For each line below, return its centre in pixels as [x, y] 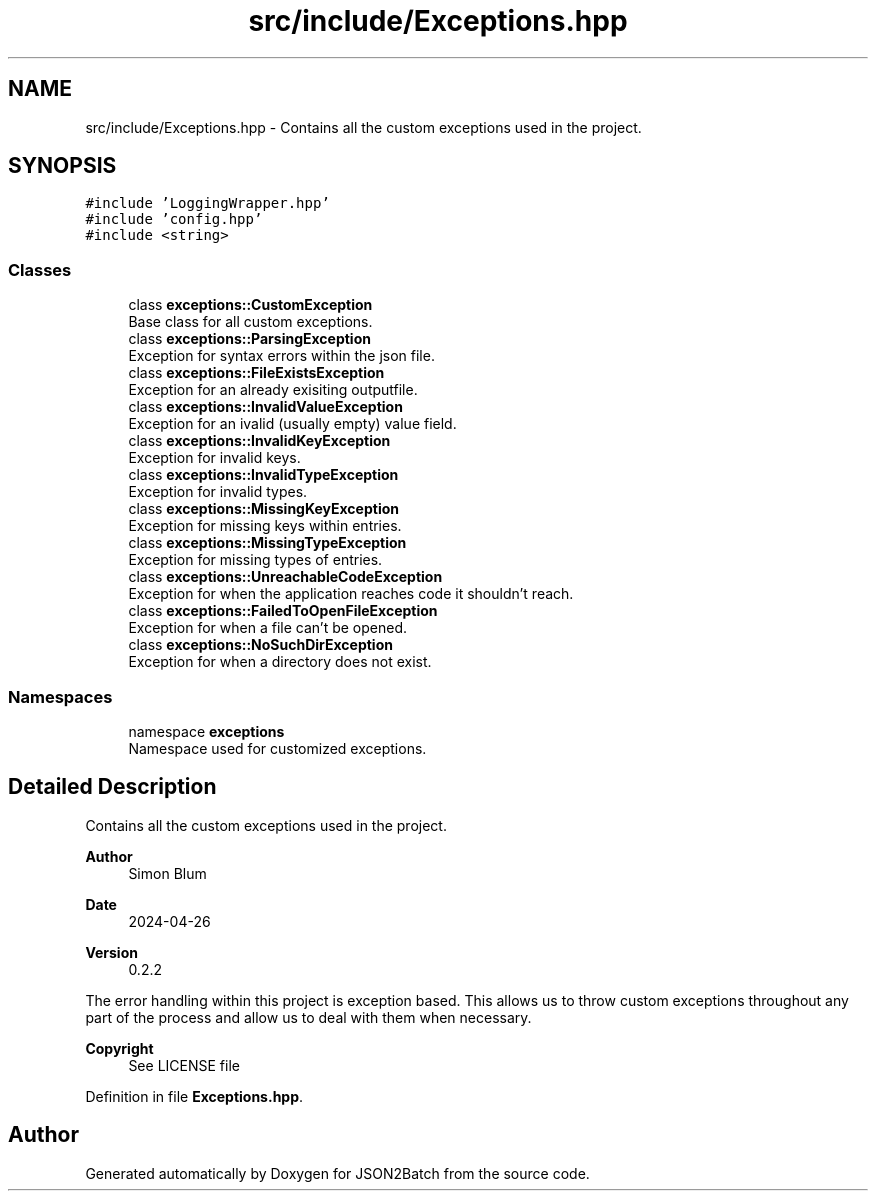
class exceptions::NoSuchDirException [260, 645]
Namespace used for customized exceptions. [277, 748]
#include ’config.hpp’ [174, 219]
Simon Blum [167, 873]
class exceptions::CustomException [250, 305]
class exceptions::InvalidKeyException [259, 441]
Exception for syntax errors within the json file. [281, 356]
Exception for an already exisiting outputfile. [273, 390]
